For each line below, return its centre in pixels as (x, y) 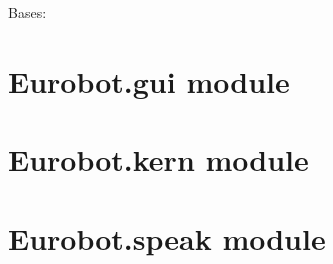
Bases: (27, 12)
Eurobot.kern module (158, 159)
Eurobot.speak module (167, 237)
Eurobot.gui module (149, 80)
